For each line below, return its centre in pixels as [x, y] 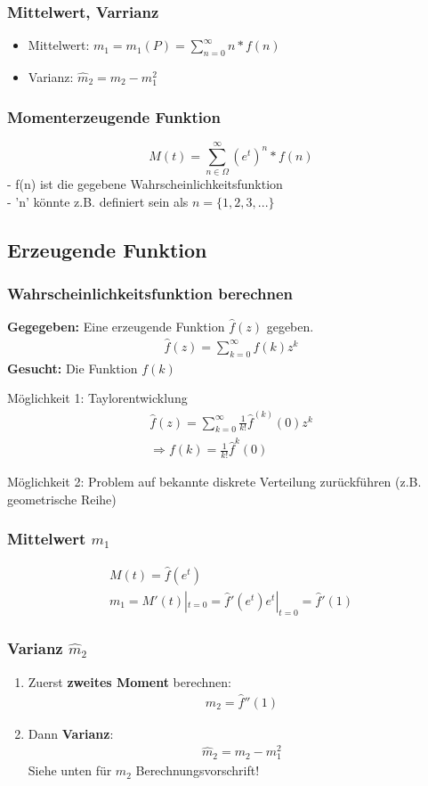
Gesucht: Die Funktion [73, 368]
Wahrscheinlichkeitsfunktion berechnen [150, 293]
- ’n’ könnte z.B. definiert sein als [98, 201]
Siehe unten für [70, 770]
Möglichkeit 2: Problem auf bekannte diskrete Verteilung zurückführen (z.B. [214, 482]
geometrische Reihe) [62, 499]
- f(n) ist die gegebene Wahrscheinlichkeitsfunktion [145, 183]
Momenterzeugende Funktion [114, 116]
